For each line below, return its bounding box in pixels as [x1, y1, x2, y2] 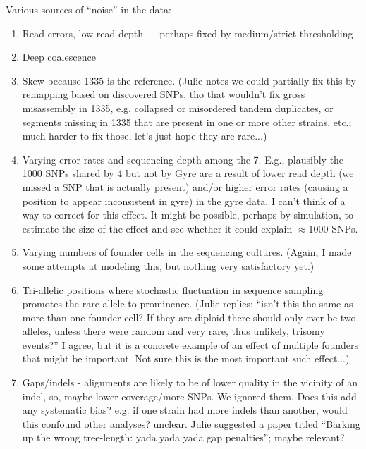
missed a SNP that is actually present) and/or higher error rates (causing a [22, 179, 348, 194]
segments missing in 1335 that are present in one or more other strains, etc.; [22, 114, 352, 129]
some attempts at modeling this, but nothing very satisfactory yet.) [22, 258, 315, 273]
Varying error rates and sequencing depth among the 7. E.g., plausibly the [22, 152, 344, 166]
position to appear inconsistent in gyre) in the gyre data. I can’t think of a [22, 193, 346, 208]
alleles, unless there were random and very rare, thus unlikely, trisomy [22, 324, 325, 338]
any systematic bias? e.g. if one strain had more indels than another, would [22, 402, 348, 417]
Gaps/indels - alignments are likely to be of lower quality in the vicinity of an [22, 375, 358, 390]
